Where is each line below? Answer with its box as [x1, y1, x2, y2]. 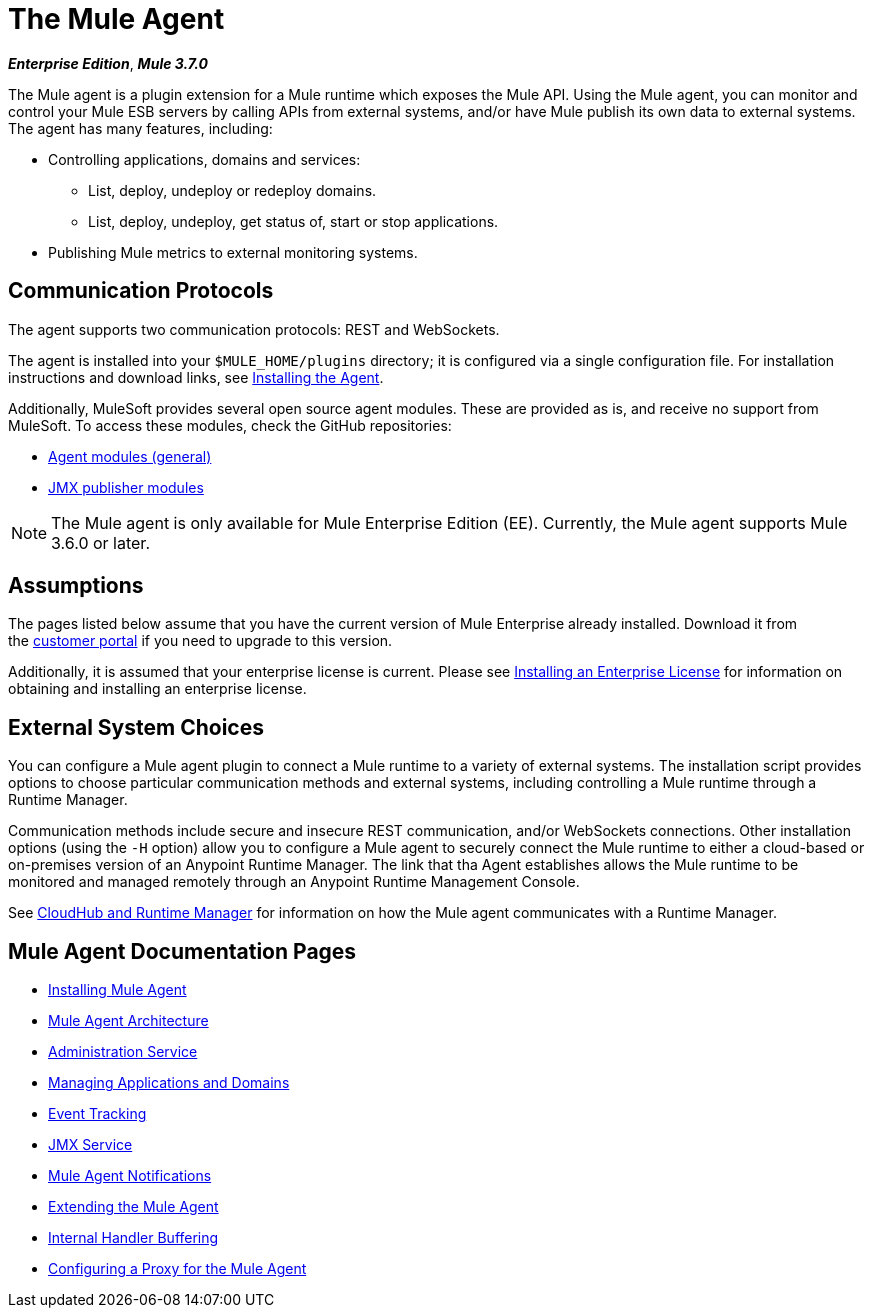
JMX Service [48, 1136, 133, 1154]
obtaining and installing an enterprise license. [8, 680, 307, 698]
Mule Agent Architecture [48, 1012, 209, 1030]
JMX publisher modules [48, 478, 204, 496]
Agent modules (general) [48, 447, 212, 465]
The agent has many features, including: [8, 119, 273, 137]
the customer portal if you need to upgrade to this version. [8, 632, 393, 650]
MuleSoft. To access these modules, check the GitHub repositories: [8, 416, 452, 434]
